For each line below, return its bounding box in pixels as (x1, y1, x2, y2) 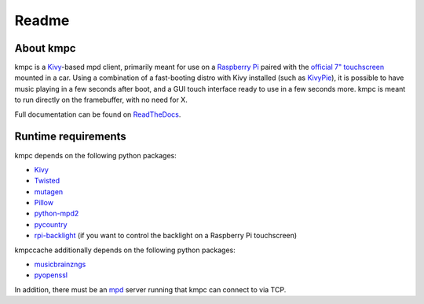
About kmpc (14, 42, 76, 55)
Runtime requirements (14, 130, 127, 143)
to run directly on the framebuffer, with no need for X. (14, 95, 188, 105)
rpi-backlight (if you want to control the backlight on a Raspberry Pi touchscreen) (34, 231, 298, 241)
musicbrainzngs (34, 259, 86, 270)
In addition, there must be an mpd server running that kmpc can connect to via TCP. (14, 284, 287, 294)
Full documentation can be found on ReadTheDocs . (14, 110, 181, 119)
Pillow (34, 198, 54, 208)
